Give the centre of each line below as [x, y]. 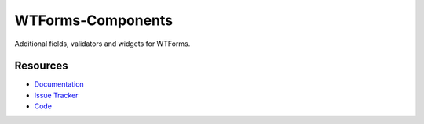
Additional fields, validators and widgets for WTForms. [102, 44]
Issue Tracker [56, 95]
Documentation [59, 84]
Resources [41, 66]
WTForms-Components [94, 20]
